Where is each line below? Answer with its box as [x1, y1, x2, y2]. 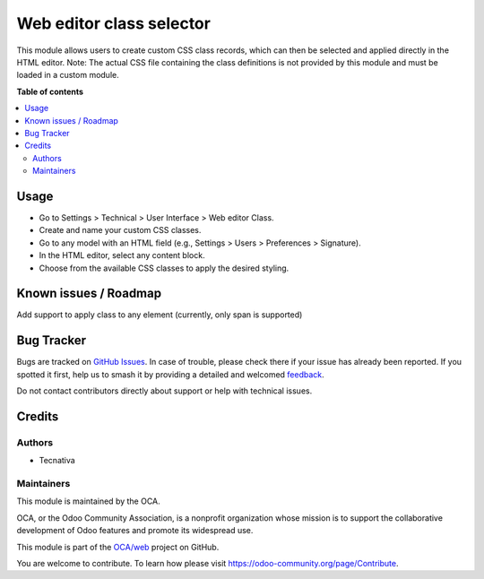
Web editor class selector [16, 13, 211, 33]
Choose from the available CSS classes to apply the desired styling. [39, 263, 290, 273]
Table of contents [16, 86, 84, 97]
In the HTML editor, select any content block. [39, 250, 205, 261]
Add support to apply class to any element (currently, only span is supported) [16, 309, 303, 320]
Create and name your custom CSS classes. [39, 225, 202, 236]
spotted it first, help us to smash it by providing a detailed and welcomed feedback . [16, 368, 324, 380]
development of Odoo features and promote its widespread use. [16, 525, 254, 536]
